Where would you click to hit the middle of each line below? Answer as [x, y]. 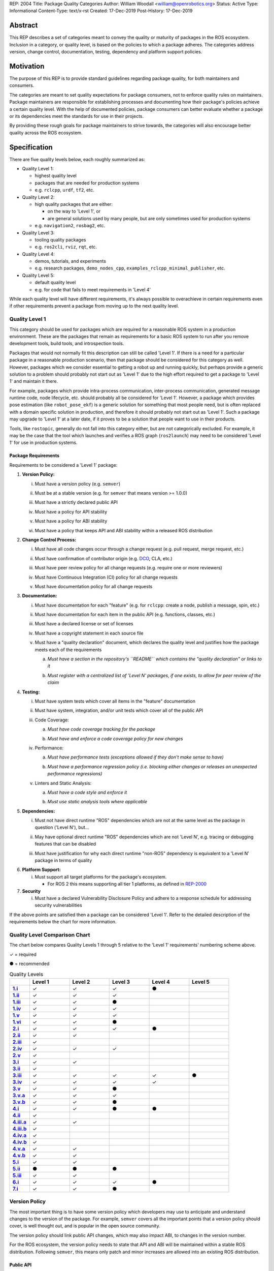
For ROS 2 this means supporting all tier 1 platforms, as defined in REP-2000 [127, 884]
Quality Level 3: [38, 233]
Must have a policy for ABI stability [71, 521]
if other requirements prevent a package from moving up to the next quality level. [94, 306]
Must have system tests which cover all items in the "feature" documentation [115, 701]
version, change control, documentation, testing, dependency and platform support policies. [106, 52]
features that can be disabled [65, 844]
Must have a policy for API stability [71, 511]
